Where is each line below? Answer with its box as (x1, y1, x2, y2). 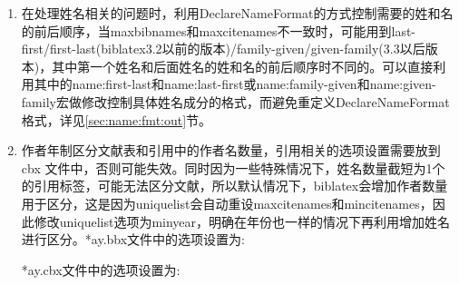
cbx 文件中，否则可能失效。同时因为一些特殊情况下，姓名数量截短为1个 (21, 158, 445, 177)
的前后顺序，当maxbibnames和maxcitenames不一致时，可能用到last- (21, 21, 416, 40)
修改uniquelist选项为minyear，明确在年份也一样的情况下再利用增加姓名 (34, 211, 451, 231)
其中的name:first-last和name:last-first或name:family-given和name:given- (34, 74, 436, 93)
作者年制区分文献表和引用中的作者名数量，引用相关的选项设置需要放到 (21, 141, 441, 160)
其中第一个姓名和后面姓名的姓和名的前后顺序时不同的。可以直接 (52, 56, 434, 75)
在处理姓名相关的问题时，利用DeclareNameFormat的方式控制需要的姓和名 (21, 4, 454, 22)
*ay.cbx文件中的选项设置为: (21, 260, 181, 279)
